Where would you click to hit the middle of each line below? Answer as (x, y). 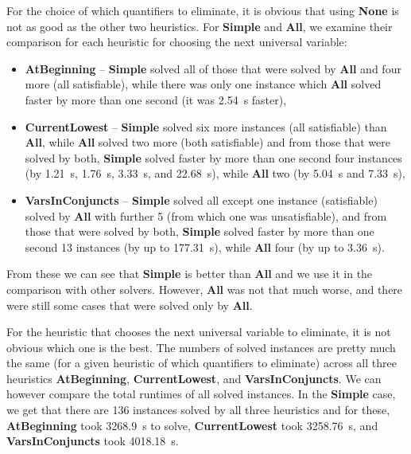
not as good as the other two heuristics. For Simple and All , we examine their (200, 26)
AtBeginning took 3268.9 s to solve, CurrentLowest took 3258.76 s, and (192, 425)
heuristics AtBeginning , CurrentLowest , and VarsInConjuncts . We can (194, 378)
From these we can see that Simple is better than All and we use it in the (190, 274)
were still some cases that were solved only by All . (130, 305)
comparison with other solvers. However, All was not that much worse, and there (205, 289)
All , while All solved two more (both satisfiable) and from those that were (207, 142)
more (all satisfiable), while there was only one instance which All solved (203, 84)
